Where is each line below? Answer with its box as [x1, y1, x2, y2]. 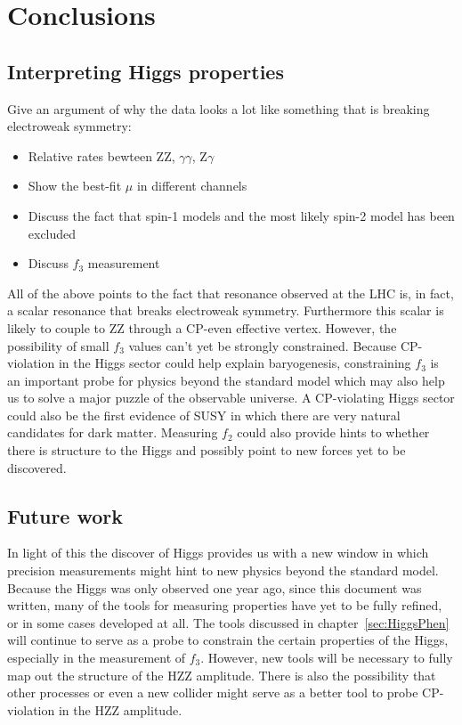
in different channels [136, 176, 247, 195]
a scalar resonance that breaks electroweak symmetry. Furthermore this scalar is [7, 301, 444, 320]
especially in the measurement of [7, 648, 186, 667]
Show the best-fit [28, 176, 122, 195]
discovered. [7, 458, 67, 477]
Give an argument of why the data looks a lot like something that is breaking [7, 99, 430, 118]
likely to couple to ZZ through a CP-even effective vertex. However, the [7, 318, 397, 337]
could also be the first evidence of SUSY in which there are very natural [7, 405, 401, 424]
